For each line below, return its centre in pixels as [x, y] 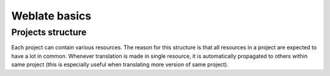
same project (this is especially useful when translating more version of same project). [120, 64]
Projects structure [49, 32]
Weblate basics [51, 16]
